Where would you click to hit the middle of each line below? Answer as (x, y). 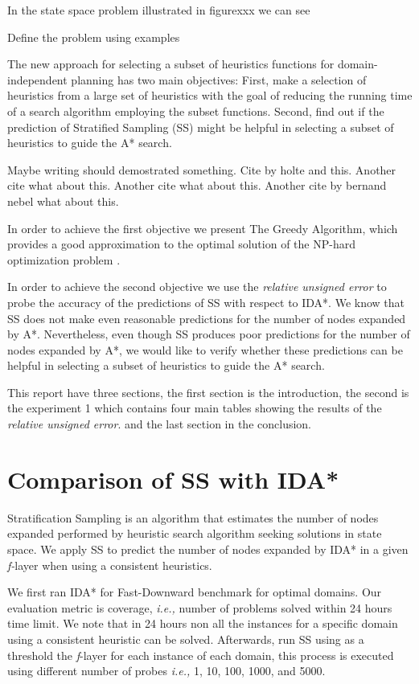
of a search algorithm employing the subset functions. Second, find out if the (196, 111)
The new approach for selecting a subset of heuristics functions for (171, 64)
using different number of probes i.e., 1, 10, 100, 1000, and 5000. (166, 671)
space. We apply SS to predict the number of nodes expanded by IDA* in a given (208, 549)
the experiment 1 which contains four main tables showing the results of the (195, 408)
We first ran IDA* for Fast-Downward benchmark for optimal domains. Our (195, 592)
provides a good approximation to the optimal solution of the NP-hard (181, 244)
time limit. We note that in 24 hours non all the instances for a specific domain (203, 623)
